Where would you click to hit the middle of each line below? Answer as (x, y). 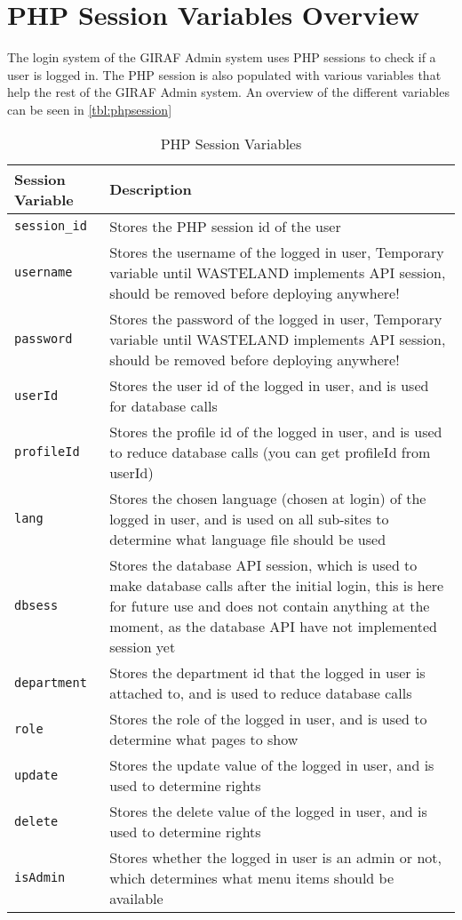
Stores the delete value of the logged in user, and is (268, 811)
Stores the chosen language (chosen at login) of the (268, 498)
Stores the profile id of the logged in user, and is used (276, 431)
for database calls (163, 405)
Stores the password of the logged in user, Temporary (276, 318)
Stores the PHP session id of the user (225, 226)
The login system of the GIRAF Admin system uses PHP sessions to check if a (222, 57)
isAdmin (40, 877)
